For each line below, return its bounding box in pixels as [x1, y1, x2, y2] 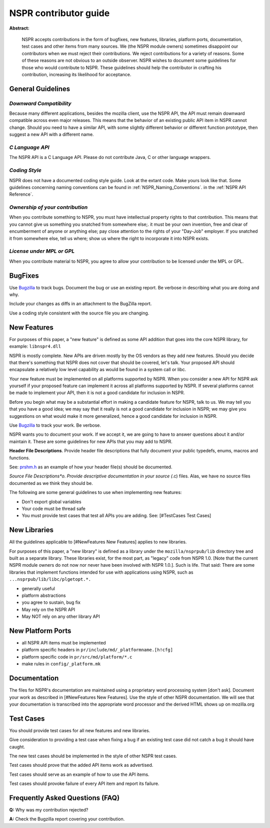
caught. [9, 744, 25, 750]
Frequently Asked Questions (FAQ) [9, 793, 120, 802]
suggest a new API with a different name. [9, 131, 94, 137]
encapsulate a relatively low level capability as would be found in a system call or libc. [9, 367, 186, 373]
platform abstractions [21, 592, 66, 598]
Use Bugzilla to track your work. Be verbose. [9, 422, 101, 428]
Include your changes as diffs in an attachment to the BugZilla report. [9, 301, 152, 307]
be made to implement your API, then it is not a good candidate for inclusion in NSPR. [9, 390, 185, 396]
